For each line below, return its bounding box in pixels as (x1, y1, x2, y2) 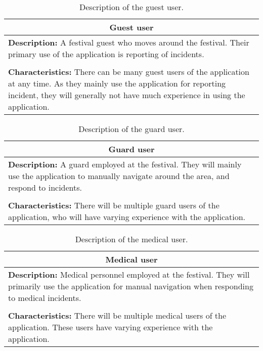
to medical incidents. (8, 292, 81, 303)
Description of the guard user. (78, 123, 185, 135)
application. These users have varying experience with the (8, 321, 213, 333)
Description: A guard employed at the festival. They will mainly (8, 158, 242, 170)
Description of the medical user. (75, 233, 188, 245)
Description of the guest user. (79, 1, 184, 13)
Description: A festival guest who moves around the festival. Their (8, 36, 249, 48)
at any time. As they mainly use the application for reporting (8, 77, 226, 89)
